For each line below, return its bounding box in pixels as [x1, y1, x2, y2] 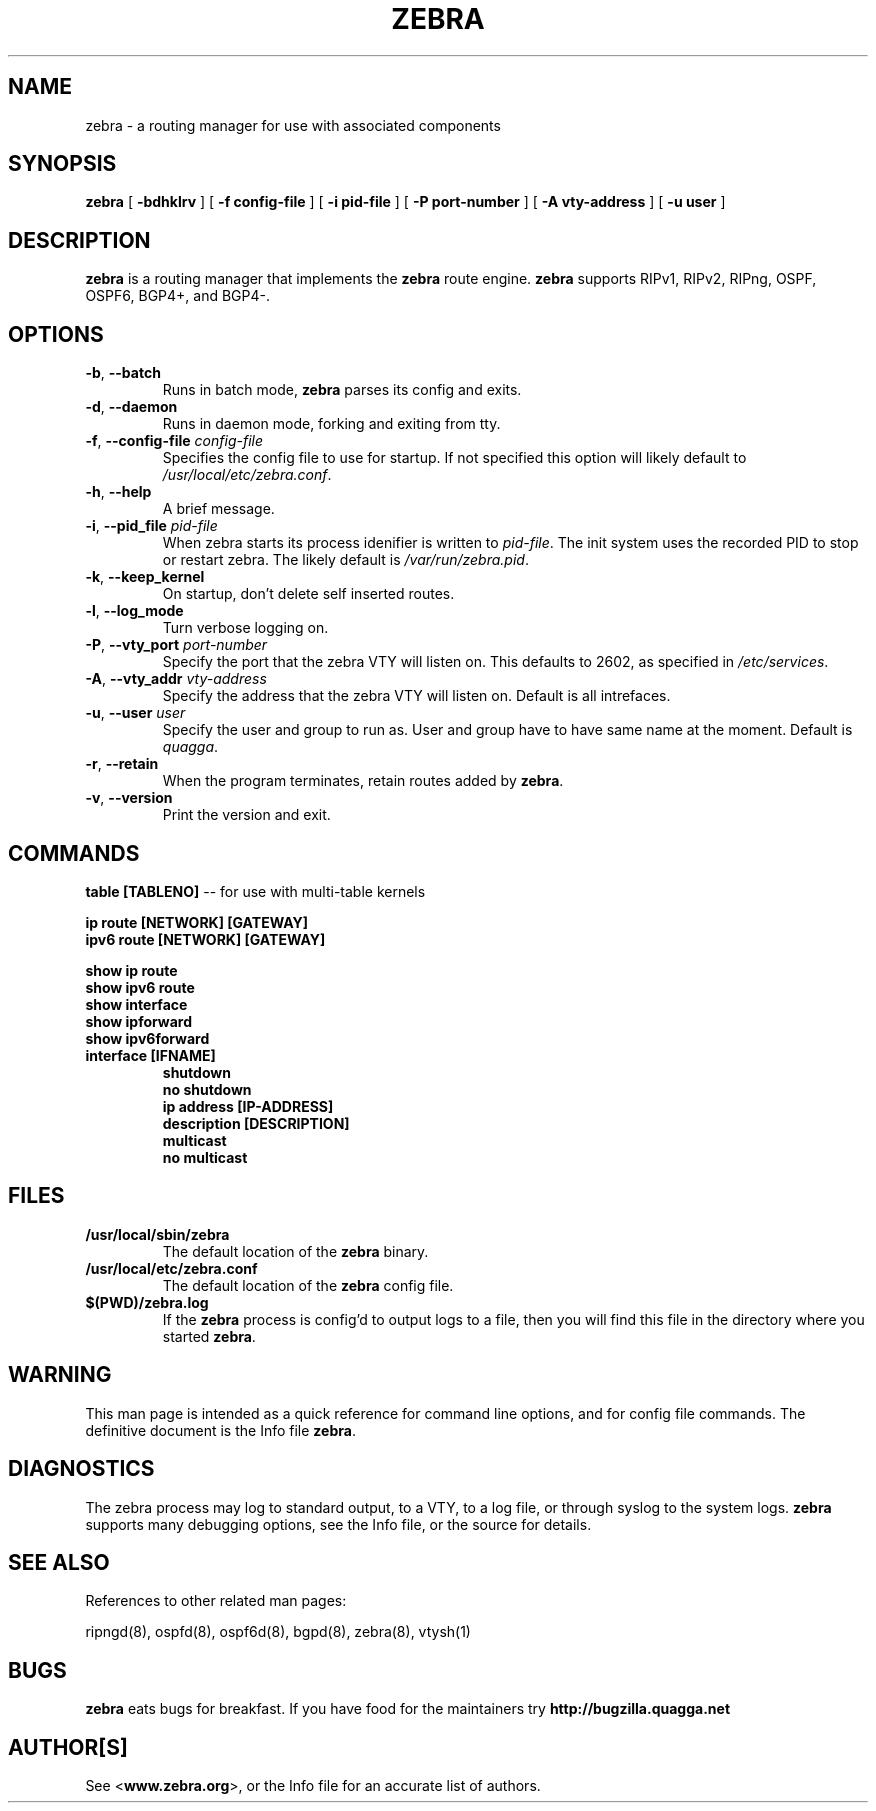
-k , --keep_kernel [85, 568, 205, 586]
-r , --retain [85, 755, 159, 773]
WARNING [8, 1362, 112, 1388]
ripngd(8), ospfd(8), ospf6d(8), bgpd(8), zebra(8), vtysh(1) [85, 1623, 471, 1641]
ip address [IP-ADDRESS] [162, 1097, 334, 1115]
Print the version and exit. [162, 806, 331, 824]
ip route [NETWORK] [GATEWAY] [85, 913, 309, 931]
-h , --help [85, 483, 152, 501]
